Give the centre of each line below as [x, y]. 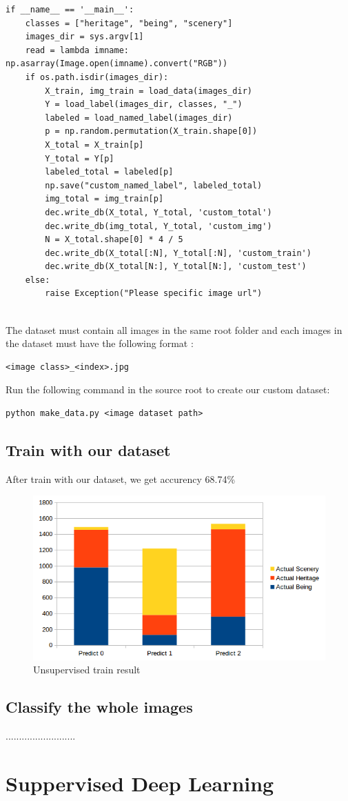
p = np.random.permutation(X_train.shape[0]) [151, 131]
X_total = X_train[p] [94, 145]
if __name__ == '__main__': [70, 10]
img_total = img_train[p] [104, 199]
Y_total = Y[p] [80, 158]
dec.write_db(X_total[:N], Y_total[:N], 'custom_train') [178, 253]
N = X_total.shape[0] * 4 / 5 [114, 240]
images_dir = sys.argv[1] [84, 37]
